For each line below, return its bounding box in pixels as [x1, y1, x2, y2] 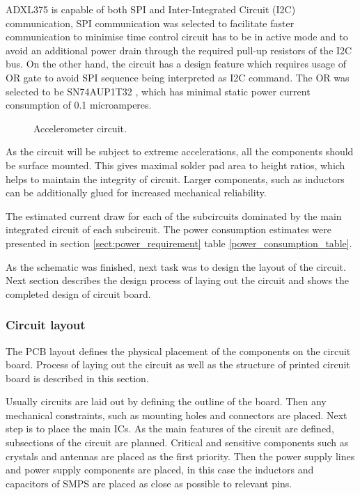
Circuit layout [6, 316, 86, 333]
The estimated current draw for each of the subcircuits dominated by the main [6, 208, 342, 223]
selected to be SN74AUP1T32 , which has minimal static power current [6, 84, 311, 98]
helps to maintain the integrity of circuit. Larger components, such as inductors [6, 171, 345, 186]
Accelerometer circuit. [33, 120, 127, 135]
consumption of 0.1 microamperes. [6, 97, 152, 112]
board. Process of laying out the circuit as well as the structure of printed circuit [6, 357, 350, 372]
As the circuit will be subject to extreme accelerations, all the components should [6, 144, 354, 159]
